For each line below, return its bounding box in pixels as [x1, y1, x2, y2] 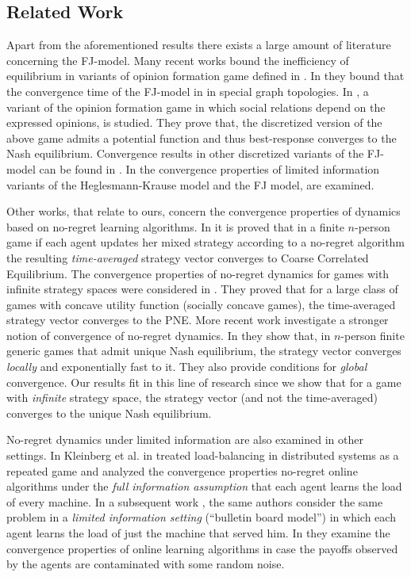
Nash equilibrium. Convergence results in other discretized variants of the [6, 145, 364, 162]
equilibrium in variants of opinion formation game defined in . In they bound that [6, 67, 405, 84]
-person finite [340, 327, 405, 343]
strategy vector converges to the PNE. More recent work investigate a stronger [6, 311, 389, 328]
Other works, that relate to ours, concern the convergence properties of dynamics [6, 203, 401, 220]
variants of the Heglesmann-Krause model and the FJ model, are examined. [6, 176, 375, 193]
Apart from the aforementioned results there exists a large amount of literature [6, 36, 391, 53]
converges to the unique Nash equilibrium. [6, 404, 212, 421]
